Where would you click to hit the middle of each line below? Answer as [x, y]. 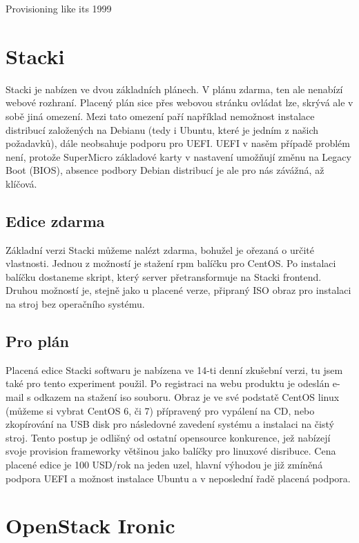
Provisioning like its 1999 [59, 8]
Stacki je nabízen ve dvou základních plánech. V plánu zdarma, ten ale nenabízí [174, 89]
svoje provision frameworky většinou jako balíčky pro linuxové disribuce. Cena [171, 451]
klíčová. [21, 183]
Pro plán [37, 341]
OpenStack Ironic [90, 525]
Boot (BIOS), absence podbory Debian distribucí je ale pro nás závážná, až [165, 170]
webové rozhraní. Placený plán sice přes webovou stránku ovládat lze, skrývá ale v [179, 102]
